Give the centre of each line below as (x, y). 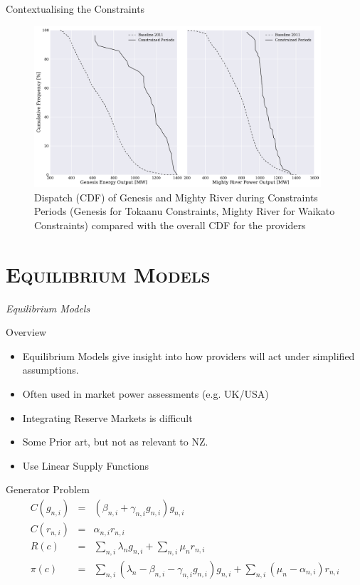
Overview (26, 332)
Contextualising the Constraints (75, 9)
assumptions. (51, 370)
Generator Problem (48, 489)
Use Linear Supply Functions (85, 465)
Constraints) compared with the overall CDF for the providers (170, 225)
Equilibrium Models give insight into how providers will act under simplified (189, 355)
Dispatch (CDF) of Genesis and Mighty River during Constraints (176, 197)
